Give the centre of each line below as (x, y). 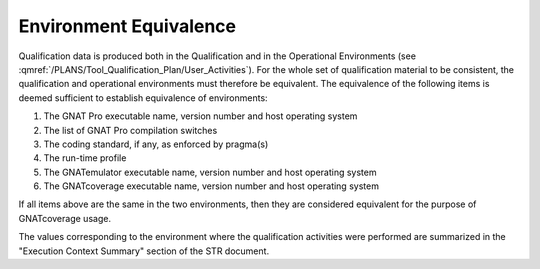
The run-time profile (85, 158)
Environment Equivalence (127, 26)
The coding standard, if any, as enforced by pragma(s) (156, 144)
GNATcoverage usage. (65, 218)
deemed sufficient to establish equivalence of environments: (143, 97)
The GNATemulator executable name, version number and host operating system (210, 172)
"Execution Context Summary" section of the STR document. (144, 251)
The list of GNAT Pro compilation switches (130, 130)
